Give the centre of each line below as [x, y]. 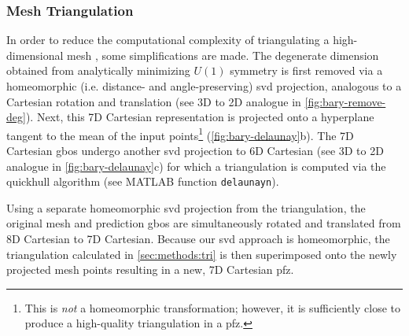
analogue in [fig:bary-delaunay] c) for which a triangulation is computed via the [196, 166]
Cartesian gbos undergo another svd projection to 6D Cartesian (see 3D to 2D [195, 151]
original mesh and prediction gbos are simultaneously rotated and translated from [204, 223]
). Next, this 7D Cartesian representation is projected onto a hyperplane [200, 117]
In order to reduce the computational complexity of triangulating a [168, 40]
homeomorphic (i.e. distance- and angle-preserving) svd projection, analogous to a [204, 86]
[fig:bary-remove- [345, 101]
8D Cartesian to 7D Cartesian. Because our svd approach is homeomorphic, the [198, 239]
